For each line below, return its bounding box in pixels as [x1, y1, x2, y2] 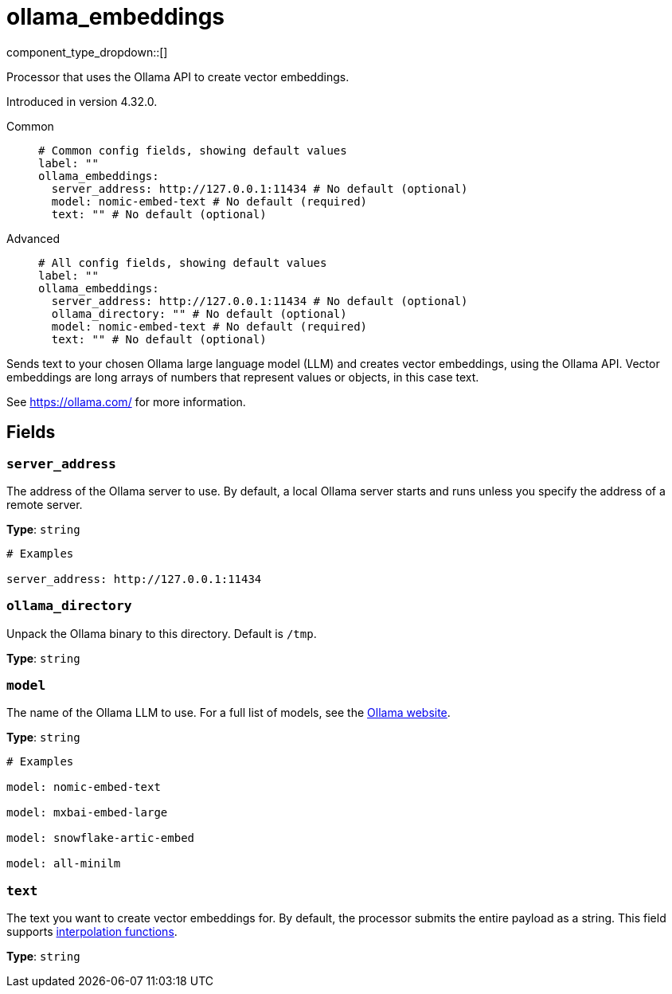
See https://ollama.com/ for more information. [6, 394, 246, 409]
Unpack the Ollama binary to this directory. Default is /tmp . [6, 626, 317, 640]
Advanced [6, 231, 60, 245]
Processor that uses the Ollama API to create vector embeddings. [6, 69, 350, 84]
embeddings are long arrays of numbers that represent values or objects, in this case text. [6, 370, 479, 384]
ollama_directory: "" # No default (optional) [51, 307, 347, 320]
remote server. [6, 497, 83, 511]
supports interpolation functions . [6, 925, 178, 939]
